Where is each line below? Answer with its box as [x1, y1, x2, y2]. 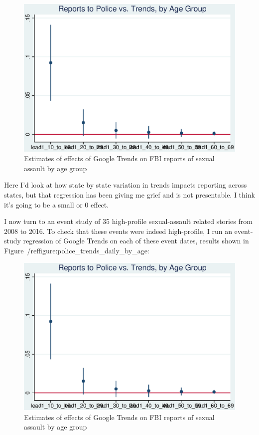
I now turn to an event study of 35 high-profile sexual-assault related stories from [4, 216, 253, 226]
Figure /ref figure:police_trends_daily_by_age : [4, 245, 149, 255]
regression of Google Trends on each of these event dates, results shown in [23, 235, 249, 246]
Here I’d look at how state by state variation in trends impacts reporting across [4, 180, 247, 190]
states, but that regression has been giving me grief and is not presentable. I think [4, 190, 255, 200]
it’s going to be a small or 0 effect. [4, 199, 109, 210]
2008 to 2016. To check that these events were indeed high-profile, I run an [4, 225, 232, 236]
